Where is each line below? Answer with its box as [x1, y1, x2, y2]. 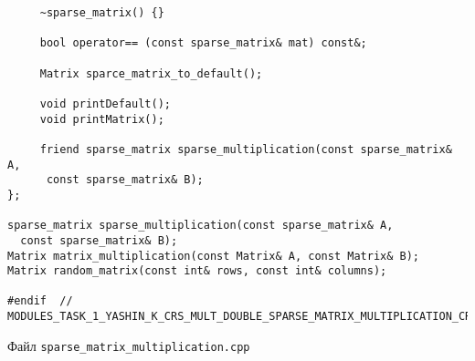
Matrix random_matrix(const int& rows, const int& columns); [7, 264, 387, 278]
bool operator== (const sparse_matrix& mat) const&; [39, 36, 367, 50]
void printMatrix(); [39, 112, 164, 126]
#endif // [7, 294, 73, 308]
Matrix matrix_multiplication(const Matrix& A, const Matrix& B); [7, 249, 420, 263]
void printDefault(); [39, 97, 171, 110]
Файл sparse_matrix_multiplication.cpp [7, 335, 250, 355]
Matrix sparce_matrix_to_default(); [39, 67, 263, 80]
